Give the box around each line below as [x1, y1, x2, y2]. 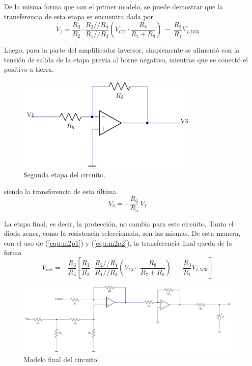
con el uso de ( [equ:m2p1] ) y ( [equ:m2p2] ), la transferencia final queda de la [4, 237, 232, 248]
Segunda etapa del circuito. [24, 169, 106, 179]
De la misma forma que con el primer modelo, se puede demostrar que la [4, 1, 223, 11]
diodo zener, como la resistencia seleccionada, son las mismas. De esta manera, [4, 228, 241, 238]
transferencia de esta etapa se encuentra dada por [4, 11, 154, 21]
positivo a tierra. [4, 64, 54, 74]
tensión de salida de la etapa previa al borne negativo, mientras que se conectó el [4, 54, 248, 64]
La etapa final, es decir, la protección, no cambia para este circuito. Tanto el [4, 218, 234, 228]
